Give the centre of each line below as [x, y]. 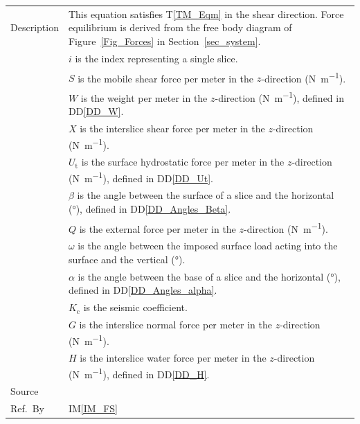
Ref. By [27, 408]
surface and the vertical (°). [127, 259]
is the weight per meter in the [144, 97]
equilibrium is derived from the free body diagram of [180, 27]
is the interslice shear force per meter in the [172, 129]
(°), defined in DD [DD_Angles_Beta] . [150, 209]
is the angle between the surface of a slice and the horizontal [206, 195]
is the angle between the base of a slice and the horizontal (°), [209, 276]
